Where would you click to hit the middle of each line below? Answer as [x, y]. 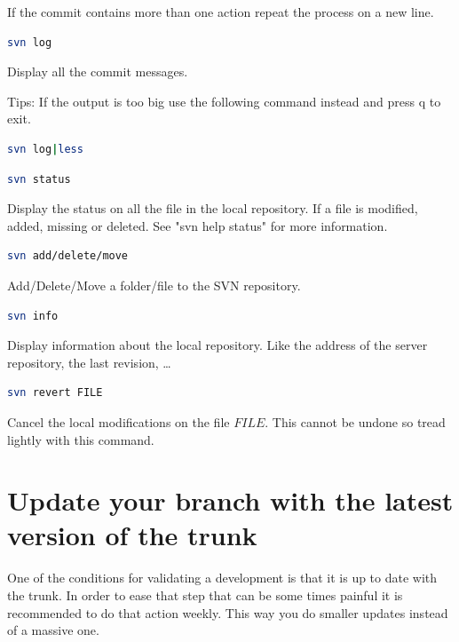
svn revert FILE [55, 393]
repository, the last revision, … [89, 362]
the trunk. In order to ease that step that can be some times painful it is [205, 595]
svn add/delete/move [68, 256]
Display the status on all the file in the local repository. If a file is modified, [213, 208]
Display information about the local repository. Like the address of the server [218, 345]
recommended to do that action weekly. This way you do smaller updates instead [228, 612]
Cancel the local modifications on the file [119, 421]
